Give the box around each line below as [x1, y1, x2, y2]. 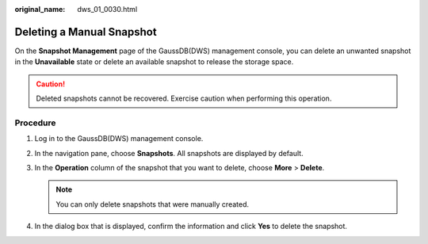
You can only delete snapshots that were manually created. [55, 199, 250, 209]
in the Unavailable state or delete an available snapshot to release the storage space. [14, 57, 294, 67]
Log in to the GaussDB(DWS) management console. [34, 134, 204, 143]
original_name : [14, 5, 66, 13]
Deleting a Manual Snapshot [14, 25, 158, 39]
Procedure [14, 117, 56, 128]
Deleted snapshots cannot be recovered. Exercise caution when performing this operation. [36, 93, 332, 103]
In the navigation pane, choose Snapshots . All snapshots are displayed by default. [34, 148, 304, 158]
